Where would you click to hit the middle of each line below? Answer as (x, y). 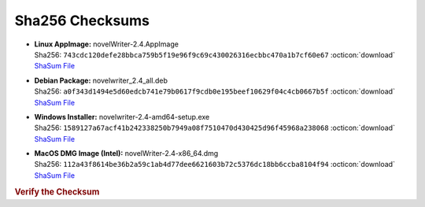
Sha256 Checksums (82, 20)
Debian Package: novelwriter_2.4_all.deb (101, 80)
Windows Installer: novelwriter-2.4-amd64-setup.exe (122, 116)
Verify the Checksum (57, 191)
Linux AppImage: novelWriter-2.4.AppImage (106, 44)
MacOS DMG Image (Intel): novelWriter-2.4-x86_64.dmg (126, 153)
